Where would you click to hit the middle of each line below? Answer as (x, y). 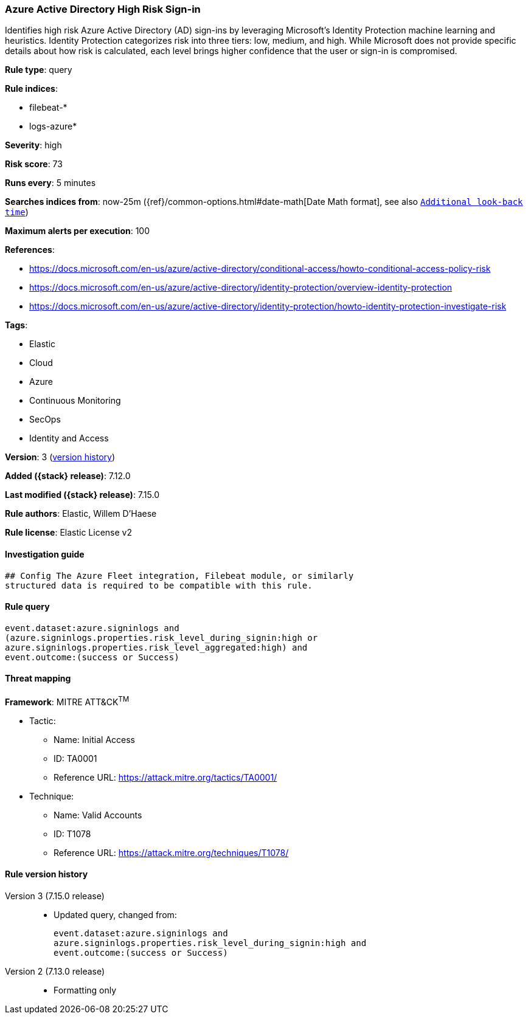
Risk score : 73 (34, 164)
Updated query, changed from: (115, 914)
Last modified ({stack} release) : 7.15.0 (82, 495)
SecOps (45, 420)
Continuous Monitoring (75, 401)
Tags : (16, 325)
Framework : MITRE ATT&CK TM (67, 701)
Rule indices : (31, 89)
